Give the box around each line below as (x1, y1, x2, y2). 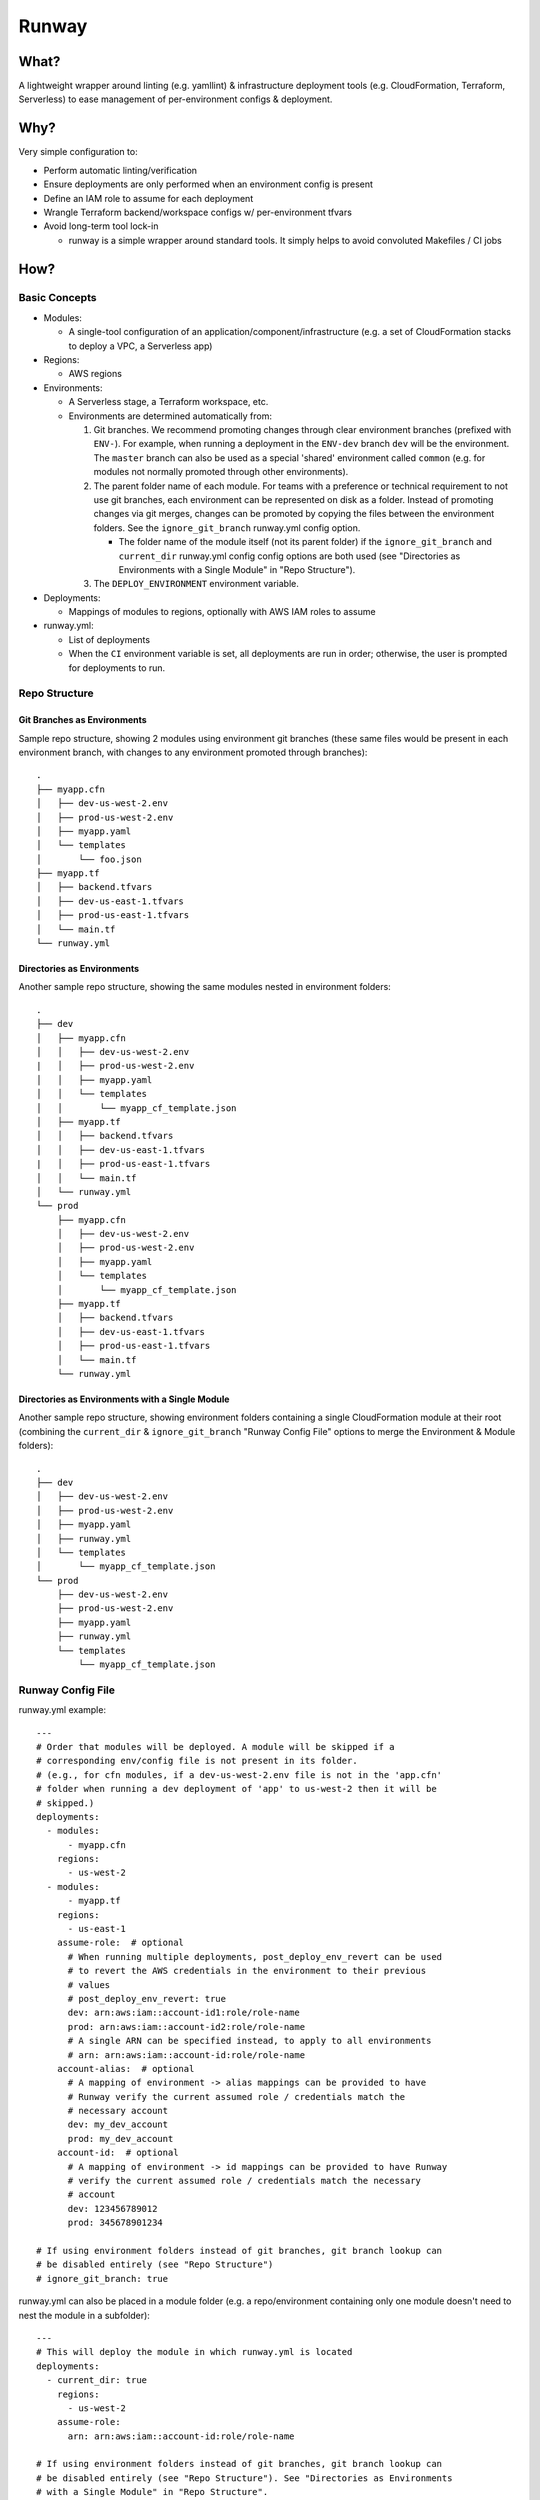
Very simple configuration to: (18, 146, 139, 158)
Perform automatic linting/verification (43, 164, 198, 176)
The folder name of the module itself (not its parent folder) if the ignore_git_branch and (118, 536, 492, 548)
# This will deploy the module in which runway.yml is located (36, 2346, 353, 2358)
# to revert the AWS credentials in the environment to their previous (67, 1965, 427, 1977)
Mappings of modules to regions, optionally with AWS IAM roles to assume (68, 606, 376, 618)
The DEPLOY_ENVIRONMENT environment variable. (93, 578, 299, 590)
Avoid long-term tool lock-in (43, 220, 159, 232)
